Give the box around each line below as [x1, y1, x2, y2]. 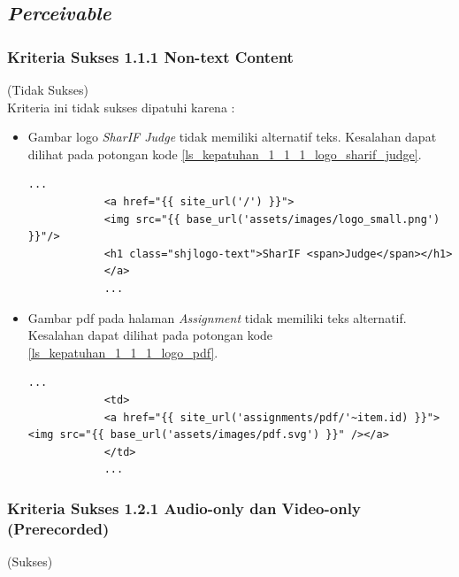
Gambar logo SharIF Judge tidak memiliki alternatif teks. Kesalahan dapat [27, 127, 437, 146]
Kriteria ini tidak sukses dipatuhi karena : [7, 97, 235, 116]
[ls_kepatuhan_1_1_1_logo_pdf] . [27, 342, 218, 361]
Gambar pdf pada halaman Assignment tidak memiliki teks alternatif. [27, 308, 407, 327]
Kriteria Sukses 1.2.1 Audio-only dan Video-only [7, 496, 361, 519]
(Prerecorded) [7, 517, 110, 539]
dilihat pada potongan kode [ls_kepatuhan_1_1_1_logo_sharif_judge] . [27, 144, 422, 163]
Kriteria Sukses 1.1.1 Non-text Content [7, 45, 294, 67]
